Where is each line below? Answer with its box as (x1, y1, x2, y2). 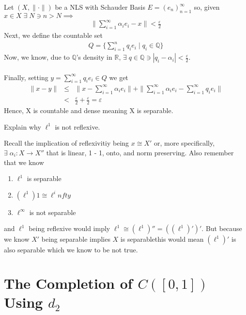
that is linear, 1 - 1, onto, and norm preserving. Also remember (46, 147, 234, 157)
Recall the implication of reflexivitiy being (4, 138, 129, 148)
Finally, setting (4, 72, 48, 82)
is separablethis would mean (120, 234, 204, 244)
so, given (194, 2, 220, 12)
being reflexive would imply (29, 223, 110, 233)
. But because (201, 223, 242, 233)
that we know (4, 157, 44, 167)
